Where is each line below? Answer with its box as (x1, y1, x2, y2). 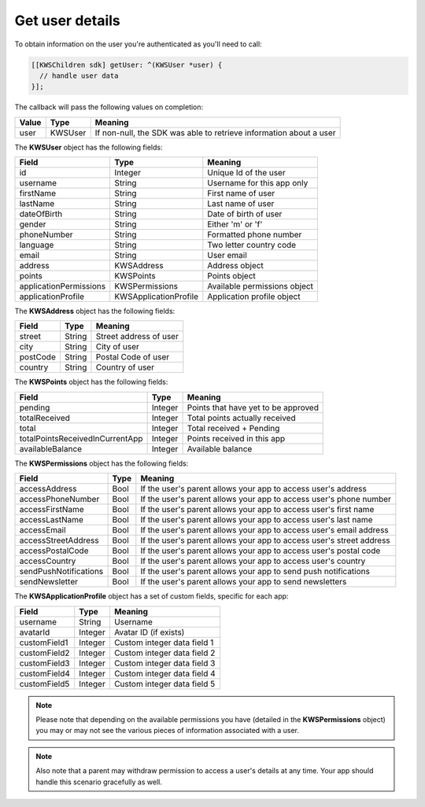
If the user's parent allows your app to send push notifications (140, 566, 370, 577)
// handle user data (39, 71, 119, 80)
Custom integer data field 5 (114, 678, 216, 689)
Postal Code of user (95, 352, 170, 363)
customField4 (19, 668, 71, 679)
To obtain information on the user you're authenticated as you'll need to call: (14, 39, 263, 49)
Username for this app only (207, 178, 309, 189)
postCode (19, 352, 57, 363)
